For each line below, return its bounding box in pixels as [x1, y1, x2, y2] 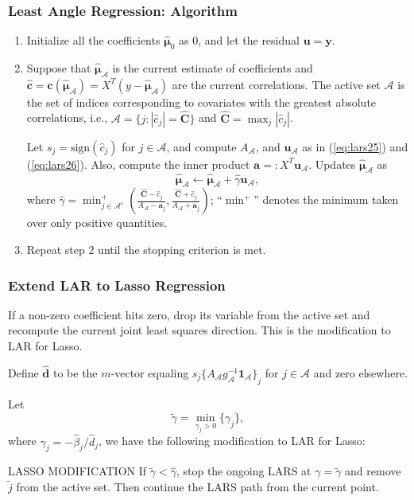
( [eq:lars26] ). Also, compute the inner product [26, 155, 250, 172]
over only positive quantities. [26, 214, 168, 231]
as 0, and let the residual [179, 32, 300, 49]
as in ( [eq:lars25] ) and [302, 138, 408, 154]
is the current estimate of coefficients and [112, 60, 313, 76]
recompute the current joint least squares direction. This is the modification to [8, 322, 391, 338]
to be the [52, 364, 98, 381]
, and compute [166, 138, 237, 154]
